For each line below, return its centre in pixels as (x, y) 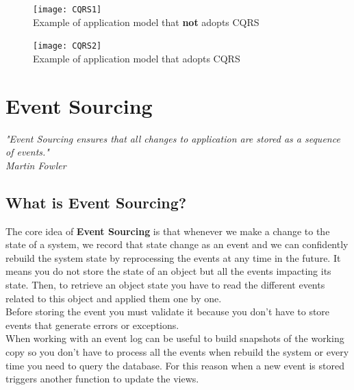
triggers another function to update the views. (102, 379)
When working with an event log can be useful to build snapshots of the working (175, 338)
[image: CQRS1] (67, 10)
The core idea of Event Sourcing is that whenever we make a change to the (168, 231)
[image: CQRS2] (67, 46)
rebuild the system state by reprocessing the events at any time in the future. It (173, 257)
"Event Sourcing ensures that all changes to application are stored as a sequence (173, 138)
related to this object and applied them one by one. (114, 298)
